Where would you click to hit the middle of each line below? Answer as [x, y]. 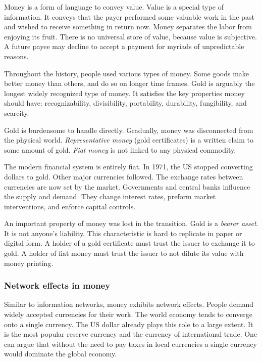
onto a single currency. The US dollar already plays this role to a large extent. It [129, 324]
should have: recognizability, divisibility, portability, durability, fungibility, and [125, 103]
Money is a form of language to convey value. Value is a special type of [114, 7]
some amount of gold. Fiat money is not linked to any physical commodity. [120, 149]
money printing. [29, 263]
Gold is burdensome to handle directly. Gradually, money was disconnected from [129, 130]
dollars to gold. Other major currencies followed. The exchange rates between [124, 176]
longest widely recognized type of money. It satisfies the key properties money [124, 93]
